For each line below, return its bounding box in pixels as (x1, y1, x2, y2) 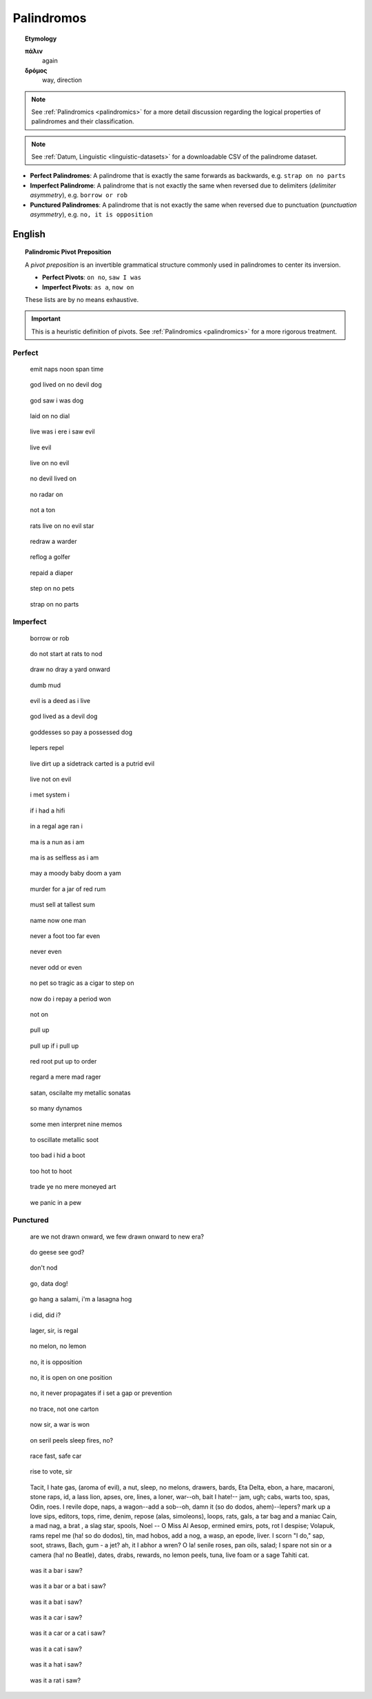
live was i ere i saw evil (30, 427, 96, 436)
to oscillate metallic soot (30, 1136, 99, 1144)
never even (30, 948, 62, 956)
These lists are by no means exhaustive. (25, 295, 139, 303)
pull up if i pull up (30, 1041, 79, 1050)
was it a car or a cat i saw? (30, 1629, 106, 1637)
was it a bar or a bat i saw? (30, 1582, 106, 1590)
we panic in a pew (30, 1198, 82, 1206)
